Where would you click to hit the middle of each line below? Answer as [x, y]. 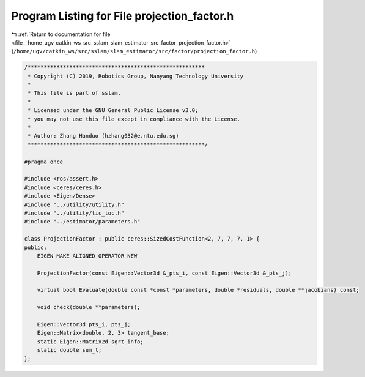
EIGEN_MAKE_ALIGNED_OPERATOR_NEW [87, 256]
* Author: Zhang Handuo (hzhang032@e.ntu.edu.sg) [104, 136]
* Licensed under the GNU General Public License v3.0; [113, 110]
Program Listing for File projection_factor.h [123, 16]
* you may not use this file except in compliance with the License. [134, 119]
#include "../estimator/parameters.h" [82, 222]
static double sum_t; [69, 350]
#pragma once [44, 162]
